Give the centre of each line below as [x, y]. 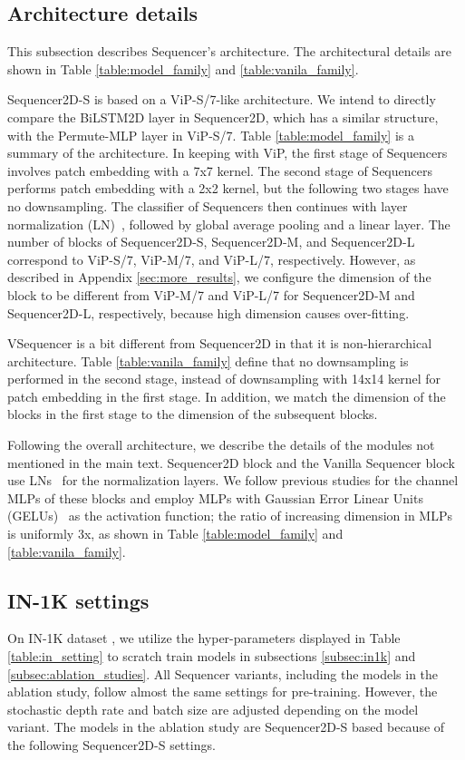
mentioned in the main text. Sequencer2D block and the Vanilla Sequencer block [231, 462]
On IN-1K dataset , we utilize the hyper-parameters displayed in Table [204, 638]
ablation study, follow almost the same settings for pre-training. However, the [223, 692]
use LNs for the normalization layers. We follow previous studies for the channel [233, 480]
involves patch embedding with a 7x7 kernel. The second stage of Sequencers [220, 170]
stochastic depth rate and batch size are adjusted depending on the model [213, 709]
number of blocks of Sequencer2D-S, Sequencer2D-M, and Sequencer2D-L [211, 242]
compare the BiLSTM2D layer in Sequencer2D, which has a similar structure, [223, 117]
